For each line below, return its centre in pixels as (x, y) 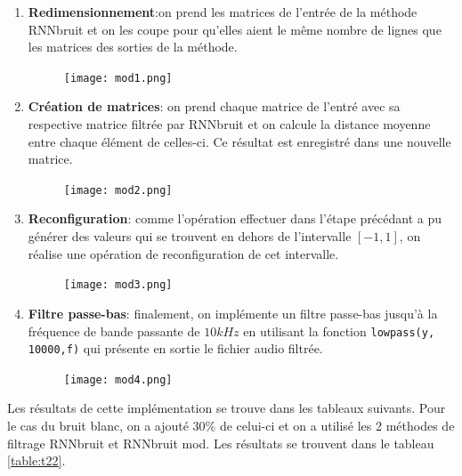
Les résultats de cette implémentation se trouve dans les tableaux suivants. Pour (227, 408)
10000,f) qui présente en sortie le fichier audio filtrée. (175, 348)
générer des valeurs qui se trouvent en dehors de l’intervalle (190, 236)
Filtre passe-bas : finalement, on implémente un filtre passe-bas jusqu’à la (233, 313)
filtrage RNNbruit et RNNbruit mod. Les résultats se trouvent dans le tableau (221, 443)
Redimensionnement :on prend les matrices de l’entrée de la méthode (223, 12)
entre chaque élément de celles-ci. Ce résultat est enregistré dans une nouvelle (239, 141)
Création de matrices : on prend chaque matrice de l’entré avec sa (214, 106)
